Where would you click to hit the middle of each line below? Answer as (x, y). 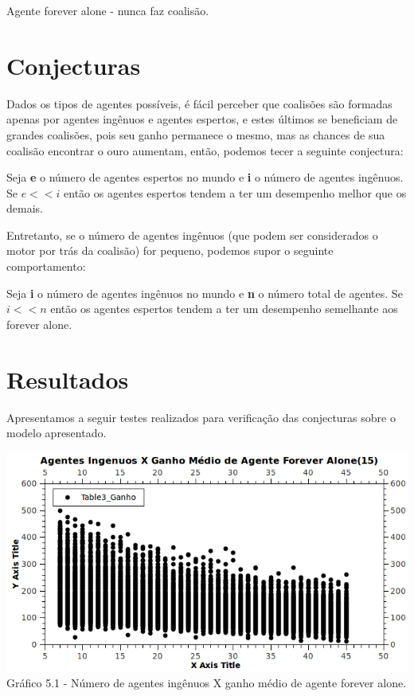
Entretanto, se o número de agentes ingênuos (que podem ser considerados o (192, 235)
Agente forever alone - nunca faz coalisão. (108, 10)
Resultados (68, 379)
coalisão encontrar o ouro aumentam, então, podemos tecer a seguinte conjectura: (205, 150)
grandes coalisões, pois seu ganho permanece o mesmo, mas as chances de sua (196, 134)
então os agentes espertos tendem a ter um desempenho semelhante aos (224, 309)
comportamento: (46, 266)
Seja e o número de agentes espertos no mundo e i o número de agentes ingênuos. (205, 177)
